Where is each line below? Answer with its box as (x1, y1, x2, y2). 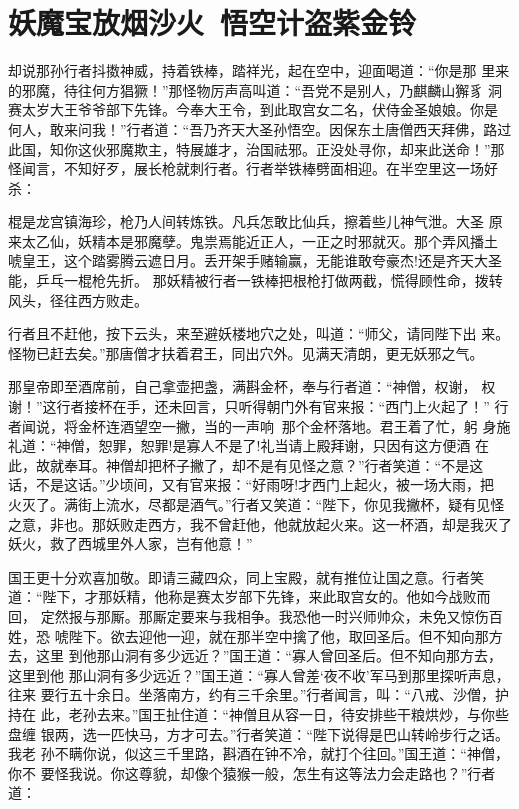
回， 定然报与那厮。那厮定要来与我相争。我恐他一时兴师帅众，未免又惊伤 (8, 605, 489, 626)
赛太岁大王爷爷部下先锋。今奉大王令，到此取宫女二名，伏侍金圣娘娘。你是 (8, 99, 498, 120)
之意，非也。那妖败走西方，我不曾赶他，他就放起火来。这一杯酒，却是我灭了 (8, 513, 512, 534)
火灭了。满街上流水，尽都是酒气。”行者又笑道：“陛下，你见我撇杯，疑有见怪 (8, 494, 505, 514)
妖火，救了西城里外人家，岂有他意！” (8, 533, 253, 554)
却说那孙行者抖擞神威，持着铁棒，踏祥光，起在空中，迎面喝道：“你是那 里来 (8, 60, 510, 81)
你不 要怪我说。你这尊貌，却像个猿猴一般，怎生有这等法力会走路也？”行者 (8, 762, 496, 783)
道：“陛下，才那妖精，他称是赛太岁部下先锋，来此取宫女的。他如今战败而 (8, 586, 491, 607)
